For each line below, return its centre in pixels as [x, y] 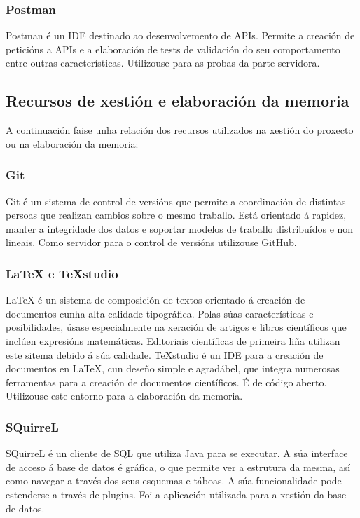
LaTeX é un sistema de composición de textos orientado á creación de [155, 300]
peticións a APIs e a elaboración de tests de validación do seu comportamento [173, 49]
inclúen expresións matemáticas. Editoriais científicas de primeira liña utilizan [173, 340]
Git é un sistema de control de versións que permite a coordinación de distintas [176, 201]
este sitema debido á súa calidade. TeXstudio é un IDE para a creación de [165, 354]
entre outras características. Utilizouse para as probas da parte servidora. [163, 63]
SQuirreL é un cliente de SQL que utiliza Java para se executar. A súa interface [177, 453]
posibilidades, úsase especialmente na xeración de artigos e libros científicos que [176, 327]
